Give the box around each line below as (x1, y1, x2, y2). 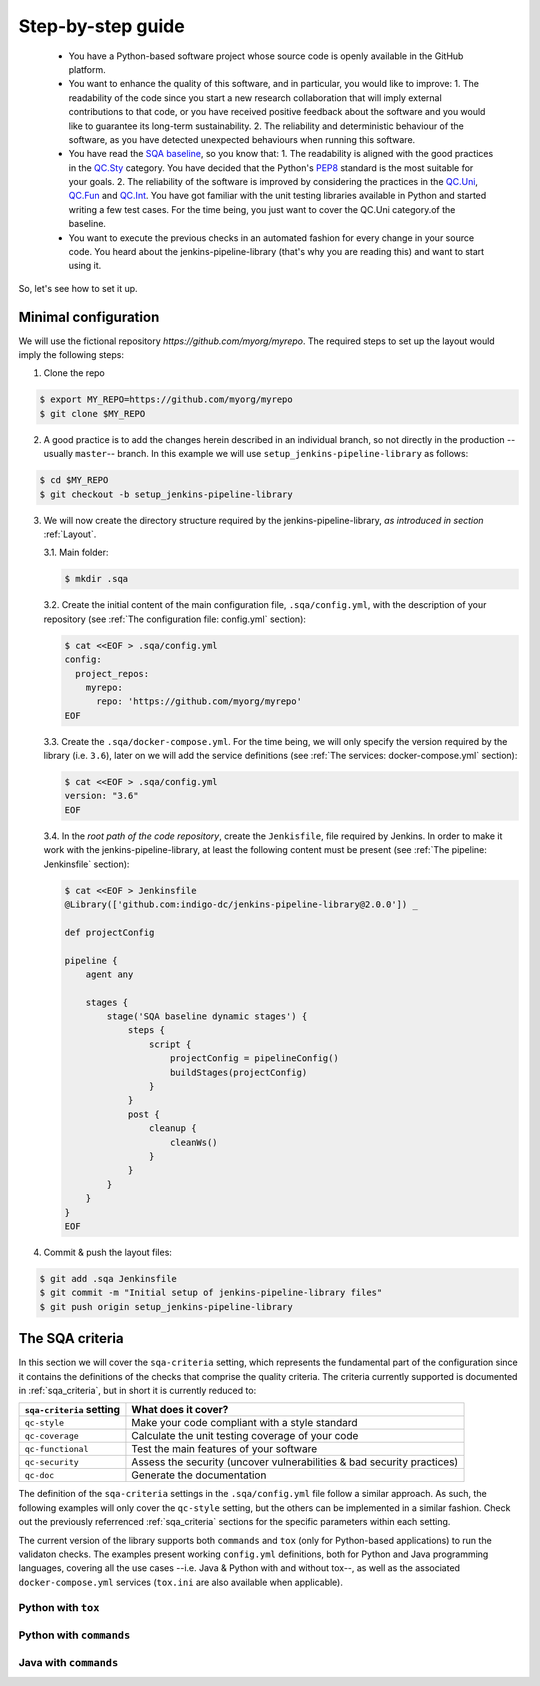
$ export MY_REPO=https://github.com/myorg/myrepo (39, 394, 294, 405)
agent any (85, 968, 134, 980)
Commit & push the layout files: (43, 1246, 172, 1258)
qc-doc (24, 1470, 55, 1480)
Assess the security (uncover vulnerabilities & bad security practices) (131, 1455, 459, 1469)
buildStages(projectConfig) (170, 1066, 308, 1078)
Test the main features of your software (131, 1442, 318, 1456)
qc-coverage (24, 1430, 79, 1441)
